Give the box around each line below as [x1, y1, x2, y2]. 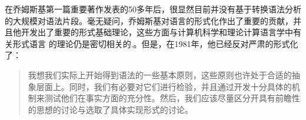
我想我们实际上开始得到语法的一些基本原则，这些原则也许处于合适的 [28, 68, 292, 81]
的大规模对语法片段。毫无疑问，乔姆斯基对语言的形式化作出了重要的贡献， [5, 14, 293, 26]
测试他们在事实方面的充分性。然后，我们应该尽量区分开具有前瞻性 [44, 92, 300, 104]
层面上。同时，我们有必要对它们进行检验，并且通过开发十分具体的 [36, 80, 292, 92]
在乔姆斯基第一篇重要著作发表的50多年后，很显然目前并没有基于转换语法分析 [5, 3, 301, 15]
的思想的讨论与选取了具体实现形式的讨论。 [28, 103, 193, 115]
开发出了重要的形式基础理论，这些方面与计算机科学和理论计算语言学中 [21, 26, 293, 38]
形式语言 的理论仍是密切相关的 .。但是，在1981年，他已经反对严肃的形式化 [12, 37, 298, 49]
